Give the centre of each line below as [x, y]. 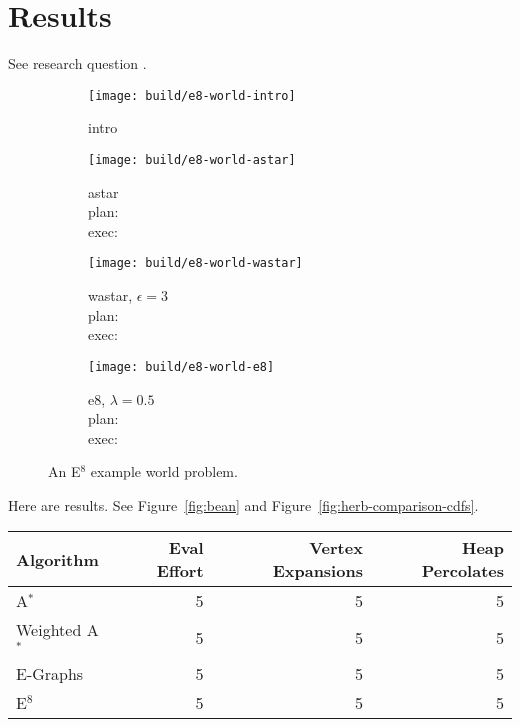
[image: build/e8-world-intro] [192, 95]
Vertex [336, 548]
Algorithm [57, 559]
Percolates [462, 571]
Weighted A [57, 630]
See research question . [77, 63]
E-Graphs [50, 674]
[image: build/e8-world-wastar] [195, 263]
